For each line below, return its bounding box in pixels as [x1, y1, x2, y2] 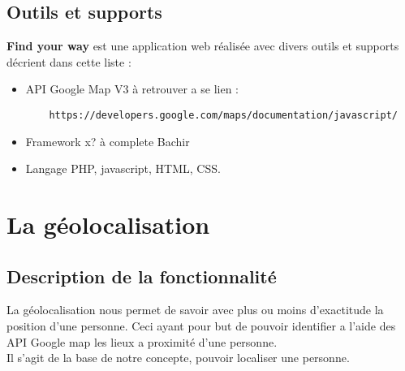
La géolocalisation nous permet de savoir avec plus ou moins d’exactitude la [6, 301, 384, 318]
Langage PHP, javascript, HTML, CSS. [25, 160, 221, 177]
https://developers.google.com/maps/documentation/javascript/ [49, 109, 398, 121]
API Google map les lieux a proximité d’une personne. [6, 333, 278, 350]
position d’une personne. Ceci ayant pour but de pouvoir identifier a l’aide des [6, 317, 396, 334]
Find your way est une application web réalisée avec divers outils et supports [6, 37, 399, 54]
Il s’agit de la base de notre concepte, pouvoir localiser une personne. [6, 349, 350, 366]
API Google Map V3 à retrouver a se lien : [25, 80, 239, 97]
